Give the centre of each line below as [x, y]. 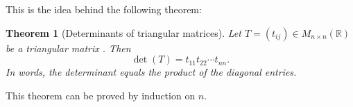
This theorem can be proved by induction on [101, 95]
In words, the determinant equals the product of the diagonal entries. [151, 72]
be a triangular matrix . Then [68, 48]
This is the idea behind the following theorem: [104, 9]
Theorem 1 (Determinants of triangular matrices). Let [123, 32]
